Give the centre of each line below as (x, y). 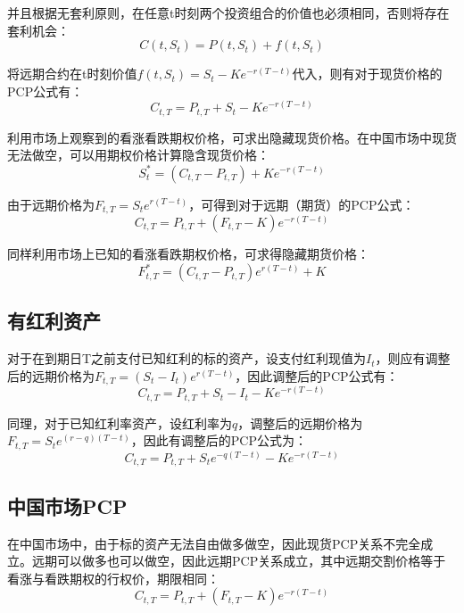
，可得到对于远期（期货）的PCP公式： (302, 204)
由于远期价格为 (51, 204)
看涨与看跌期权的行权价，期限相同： (113, 578)
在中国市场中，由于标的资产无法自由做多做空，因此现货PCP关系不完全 (214, 543)
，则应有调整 (413, 358)
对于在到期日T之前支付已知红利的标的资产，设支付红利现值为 (187, 358)
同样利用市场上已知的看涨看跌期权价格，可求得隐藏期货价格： (188, 253)
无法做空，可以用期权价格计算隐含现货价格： (138, 155)
